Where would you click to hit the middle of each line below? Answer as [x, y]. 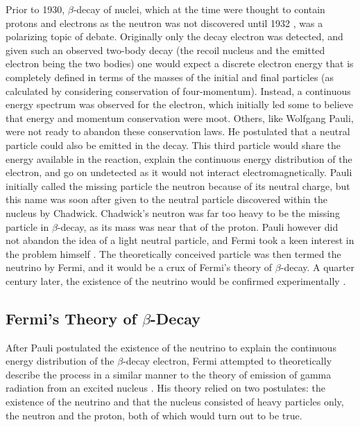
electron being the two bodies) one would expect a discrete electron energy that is [180, 63]
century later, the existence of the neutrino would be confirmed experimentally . [176, 280]
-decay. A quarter [317, 267]
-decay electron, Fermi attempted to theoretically [228, 361]
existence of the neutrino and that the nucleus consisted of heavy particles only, [175, 402]
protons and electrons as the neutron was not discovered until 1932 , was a [164, 23]
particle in [27, 226]
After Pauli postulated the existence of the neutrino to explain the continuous [171, 347]
